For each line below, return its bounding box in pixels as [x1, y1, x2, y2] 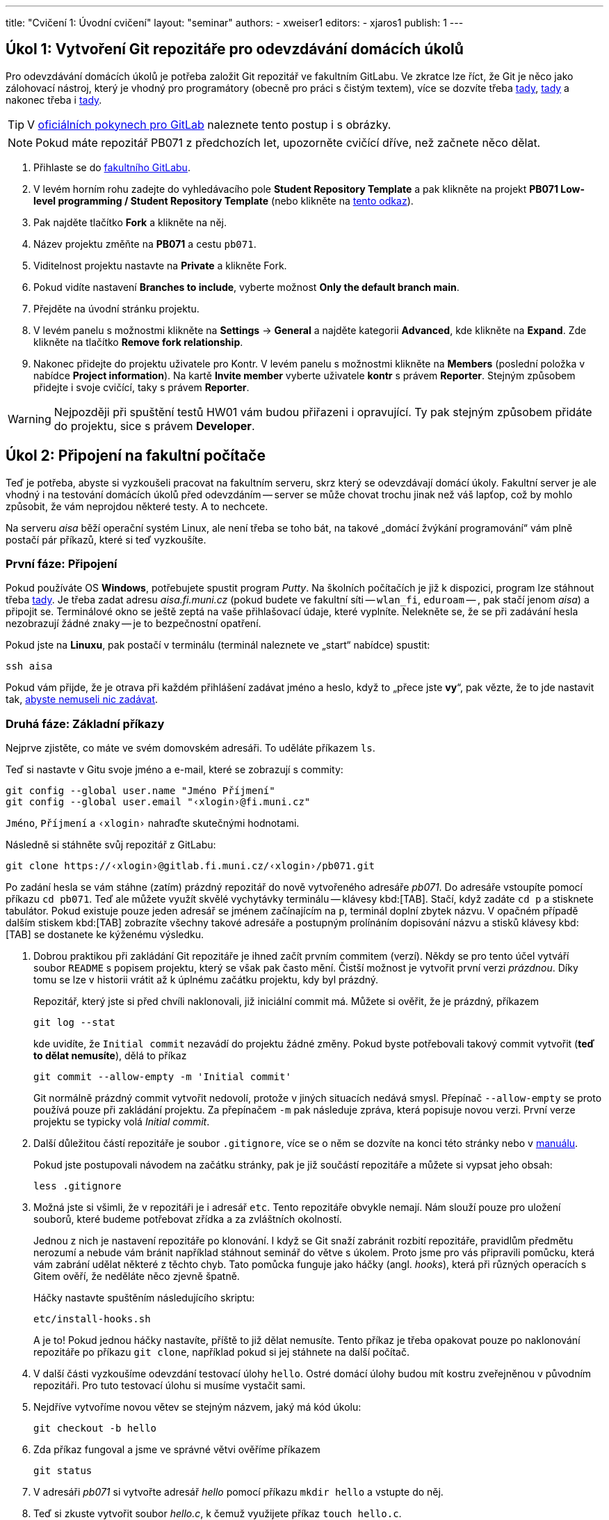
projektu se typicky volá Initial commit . [33, 1116, 210, 1128]
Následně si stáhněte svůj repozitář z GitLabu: [6, 839, 216, 851]
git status [33, 1465, 92, 1477]
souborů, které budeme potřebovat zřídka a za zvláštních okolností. [33, 1213, 342, 1226]
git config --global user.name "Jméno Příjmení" [6, 785, 275, 797]
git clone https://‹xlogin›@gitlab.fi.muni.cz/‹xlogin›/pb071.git [6, 860, 375, 872]
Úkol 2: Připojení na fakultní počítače [6, 447, 266, 465]
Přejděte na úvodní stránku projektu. [33, 302, 200, 315]
